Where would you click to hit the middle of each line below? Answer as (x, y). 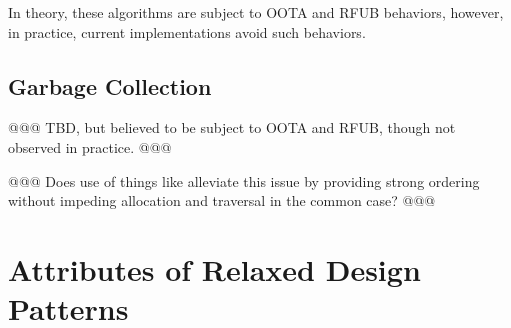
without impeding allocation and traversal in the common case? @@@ (222, 200)
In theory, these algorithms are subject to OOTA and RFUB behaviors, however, (256, 12)
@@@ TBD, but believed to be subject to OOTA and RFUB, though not (232, 127)
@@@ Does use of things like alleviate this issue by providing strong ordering (244, 180)
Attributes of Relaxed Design (214, 268)
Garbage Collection (110, 85)
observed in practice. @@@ (90, 146)
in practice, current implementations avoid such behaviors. (187, 31)
